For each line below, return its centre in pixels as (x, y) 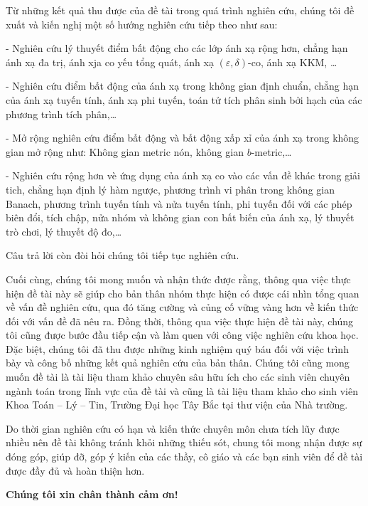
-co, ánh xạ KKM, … (293, 62)
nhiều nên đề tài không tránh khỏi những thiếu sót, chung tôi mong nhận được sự (184, 442)
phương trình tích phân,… (61, 114)
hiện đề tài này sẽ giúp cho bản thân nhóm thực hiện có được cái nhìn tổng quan (183, 293)
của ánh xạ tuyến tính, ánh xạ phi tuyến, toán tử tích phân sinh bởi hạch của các (184, 99)
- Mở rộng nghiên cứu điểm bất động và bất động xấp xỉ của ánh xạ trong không (183, 138)
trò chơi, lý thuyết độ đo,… (64, 231)
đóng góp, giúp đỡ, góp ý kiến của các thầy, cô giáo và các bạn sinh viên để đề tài (184, 457)
